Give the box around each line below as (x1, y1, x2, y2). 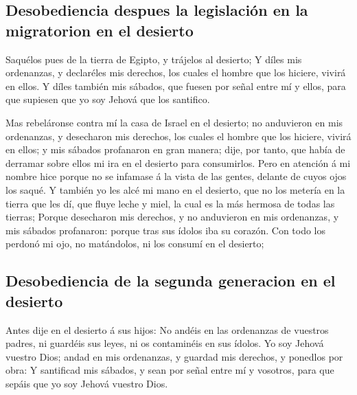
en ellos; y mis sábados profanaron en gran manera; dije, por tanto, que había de (5, 142, 345, 157)
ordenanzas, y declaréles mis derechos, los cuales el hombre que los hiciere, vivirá (5, 65, 346, 80)
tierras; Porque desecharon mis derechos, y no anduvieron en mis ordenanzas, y (5, 210, 339, 224)
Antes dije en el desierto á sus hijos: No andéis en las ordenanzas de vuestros (5, 322, 329, 337)
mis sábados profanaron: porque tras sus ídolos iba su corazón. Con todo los (5, 223, 326, 237)
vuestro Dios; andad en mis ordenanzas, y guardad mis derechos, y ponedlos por (5, 349, 343, 363)
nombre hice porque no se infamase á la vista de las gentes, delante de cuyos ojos (5, 169, 347, 183)
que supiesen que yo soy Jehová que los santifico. (5, 92, 210, 106)
